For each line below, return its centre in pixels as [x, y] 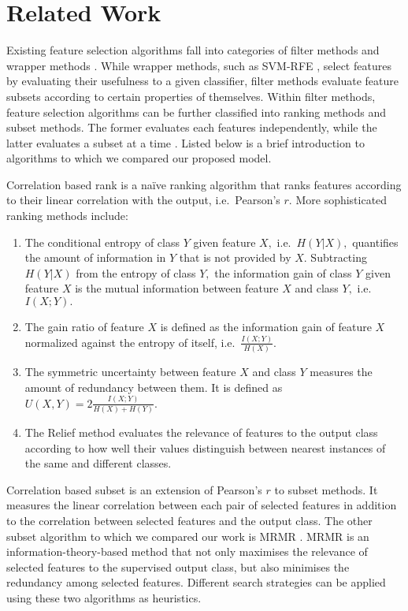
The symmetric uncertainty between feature [130, 372]
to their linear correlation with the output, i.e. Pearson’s [143, 200]
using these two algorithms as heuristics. [104, 598]
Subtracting [339, 257]
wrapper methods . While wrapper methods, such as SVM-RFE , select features [199, 65]
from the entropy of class [136, 272]
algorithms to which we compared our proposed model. [139, 158]
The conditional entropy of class [102, 242]
